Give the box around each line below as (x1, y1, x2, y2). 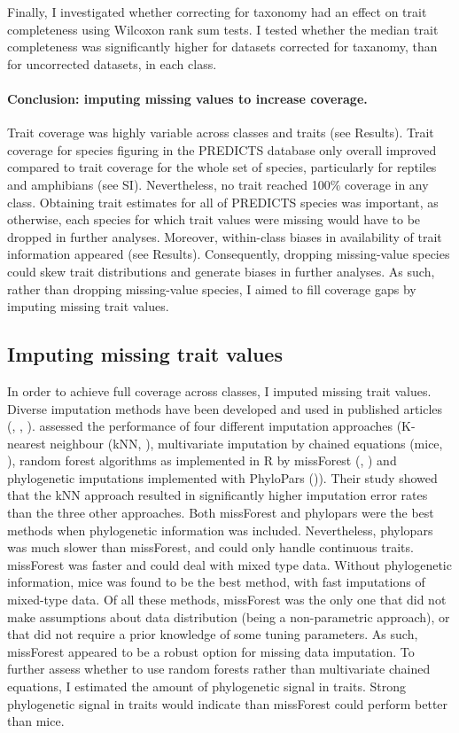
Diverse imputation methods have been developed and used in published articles (7, 399, 443, 417)
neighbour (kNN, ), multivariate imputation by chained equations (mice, (50, 433, 443, 452)
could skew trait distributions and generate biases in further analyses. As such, (7, 261, 435, 280)
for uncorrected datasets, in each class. (7, 54, 217, 73)
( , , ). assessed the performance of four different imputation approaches (7, 417, 393, 435)
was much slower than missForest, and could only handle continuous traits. (7, 538, 414, 557)
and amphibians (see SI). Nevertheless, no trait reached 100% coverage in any (7, 175, 429, 193)
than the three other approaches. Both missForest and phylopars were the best (7, 503, 434, 522)
